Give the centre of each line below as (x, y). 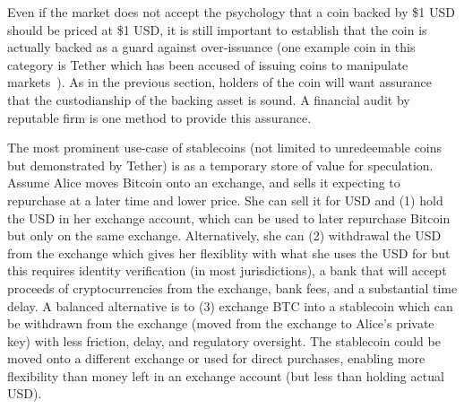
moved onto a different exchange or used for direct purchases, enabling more (216, 358)
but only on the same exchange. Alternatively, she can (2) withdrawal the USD (224, 235)
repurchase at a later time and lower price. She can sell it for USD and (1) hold (225, 200)
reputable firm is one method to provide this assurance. (159, 117)
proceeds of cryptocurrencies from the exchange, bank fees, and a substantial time (232, 287)
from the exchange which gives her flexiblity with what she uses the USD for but (229, 252)
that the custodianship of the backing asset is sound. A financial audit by (209, 99)
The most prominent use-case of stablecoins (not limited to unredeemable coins (225, 148)
